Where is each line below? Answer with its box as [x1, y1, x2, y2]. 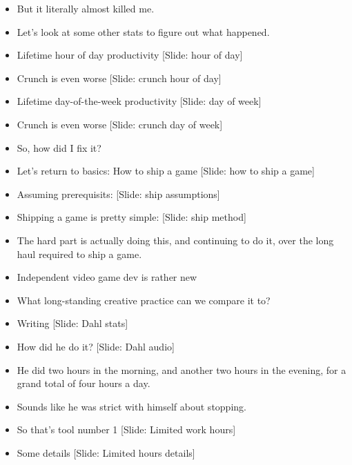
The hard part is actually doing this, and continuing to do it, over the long [17, 232, 334, 247]
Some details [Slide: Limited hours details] [17, 445, 195, 459]
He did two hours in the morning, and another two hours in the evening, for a [17, 362, 346, 377]
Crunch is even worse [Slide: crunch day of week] [17, 117, 223, 131]
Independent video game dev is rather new [17, 270, 197, 284]
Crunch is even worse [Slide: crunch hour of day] [17, 70, 222, 85]
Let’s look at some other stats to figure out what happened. [17, 24, 270, 39]
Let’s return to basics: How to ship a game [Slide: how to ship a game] [17, 164, 315, 178]
